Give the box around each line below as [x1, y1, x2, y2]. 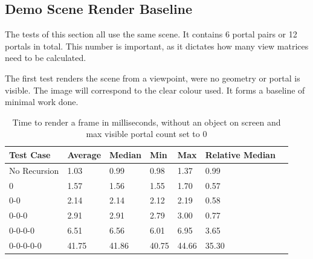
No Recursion [9, 164, 59, 176]
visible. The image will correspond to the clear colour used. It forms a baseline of [5, 83, 305, 96]
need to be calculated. [5, 51, 86, 64]
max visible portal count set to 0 [86, 127, 207, 140]
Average [67, 148, 102, 161]
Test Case [9, 148, 51, 161]
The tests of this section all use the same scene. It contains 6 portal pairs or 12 [5, 28, 297, 40]
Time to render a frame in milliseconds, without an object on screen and [12, 115, 281, 128]
